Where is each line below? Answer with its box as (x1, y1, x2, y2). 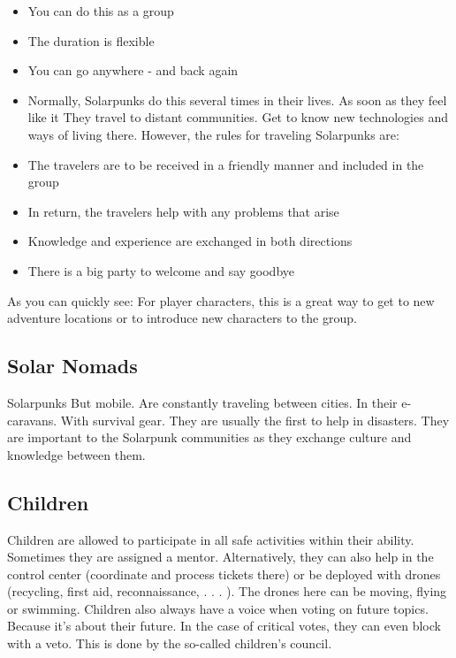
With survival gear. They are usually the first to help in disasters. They (60, 410, 450, 429)
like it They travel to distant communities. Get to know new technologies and (27, 108, 448, 126)
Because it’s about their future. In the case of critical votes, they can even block (7, 616, 441, 635)
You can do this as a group (27, 2, 174, 19)
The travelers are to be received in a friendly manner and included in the (27, 155, 424, 173)
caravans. (7, 410, 57, 429)
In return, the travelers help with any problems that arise (27, 202, 339, 220)
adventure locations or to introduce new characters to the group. (7, 309, 357, 327)
